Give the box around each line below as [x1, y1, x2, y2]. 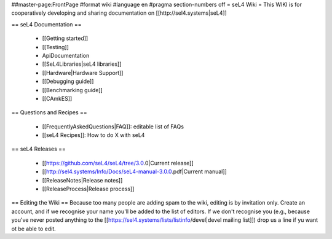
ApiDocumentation [42, 52, 90, 59]
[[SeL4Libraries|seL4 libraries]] [42, 60, 122, 68]
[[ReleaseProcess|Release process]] [42, 185, 135, 193]
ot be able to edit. [11, 225, 57, 232]
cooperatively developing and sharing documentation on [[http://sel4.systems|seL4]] [11, 9, 227, 17]
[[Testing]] [42, 43, 69, 50]
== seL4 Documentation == [11, 20, 82, 28]
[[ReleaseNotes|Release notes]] [42, 176, 123, 184]
